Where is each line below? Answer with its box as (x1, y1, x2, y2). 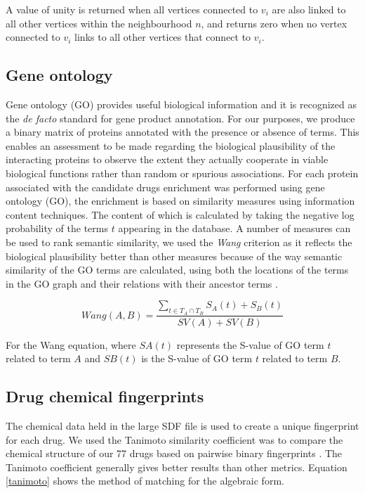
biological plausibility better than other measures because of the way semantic (6, 248, 343, 263)
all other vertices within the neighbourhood (6, 15, 192, 30)
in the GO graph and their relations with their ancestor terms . (6, 276, 278, 290)
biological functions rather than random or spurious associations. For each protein (6, 165, 359, 180)
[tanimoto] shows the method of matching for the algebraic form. (6, 473, 284, 488)
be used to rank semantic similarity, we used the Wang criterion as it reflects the (6, 234, 352, 249)
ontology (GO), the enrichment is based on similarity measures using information (6, 193, 355, 208)
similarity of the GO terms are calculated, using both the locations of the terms (6, 262, 349, 277)
